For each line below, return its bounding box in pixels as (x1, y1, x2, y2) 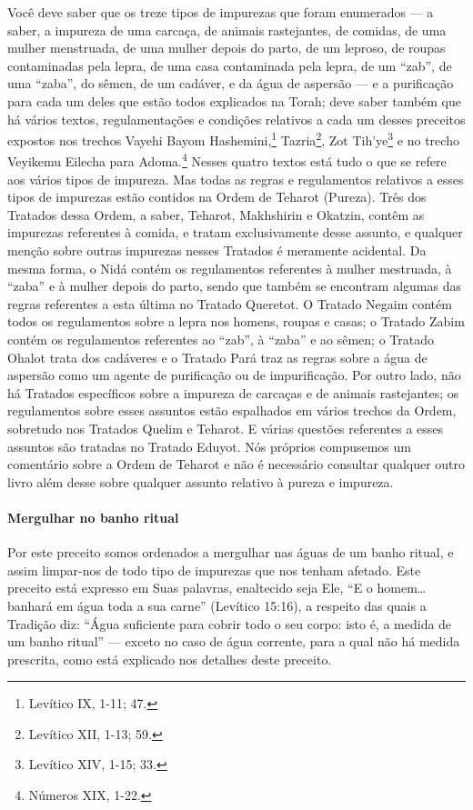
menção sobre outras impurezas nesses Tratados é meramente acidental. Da (7, 241, 427, 260)
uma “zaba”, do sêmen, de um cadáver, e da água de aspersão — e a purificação (7, 74, 454, 93)
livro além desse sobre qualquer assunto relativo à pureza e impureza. (7, 472, 394, 491)
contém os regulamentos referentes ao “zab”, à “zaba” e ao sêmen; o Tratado (7, 330, 434, 348)
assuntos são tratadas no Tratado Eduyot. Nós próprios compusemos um (7, 436, 411, 455)
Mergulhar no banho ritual (7, 507, 179, 526)
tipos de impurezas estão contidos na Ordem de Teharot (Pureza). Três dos (7, 187, 427, 206)
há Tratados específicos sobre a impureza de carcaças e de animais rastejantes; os (7, 383, 459, 402)
